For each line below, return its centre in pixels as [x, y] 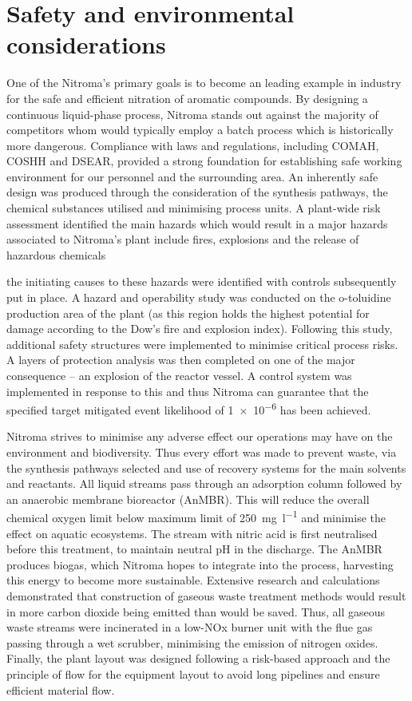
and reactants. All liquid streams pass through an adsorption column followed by [204, 483]
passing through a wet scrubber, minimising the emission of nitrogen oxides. [192, 642]
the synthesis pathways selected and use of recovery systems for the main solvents [206, 467]
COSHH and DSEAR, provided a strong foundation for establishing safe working [204, 161]
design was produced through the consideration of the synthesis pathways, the [197, 192]
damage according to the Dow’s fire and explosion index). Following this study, [200, 329]
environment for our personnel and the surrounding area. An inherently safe [192, 176]
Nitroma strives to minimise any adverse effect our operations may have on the [200, 436]
